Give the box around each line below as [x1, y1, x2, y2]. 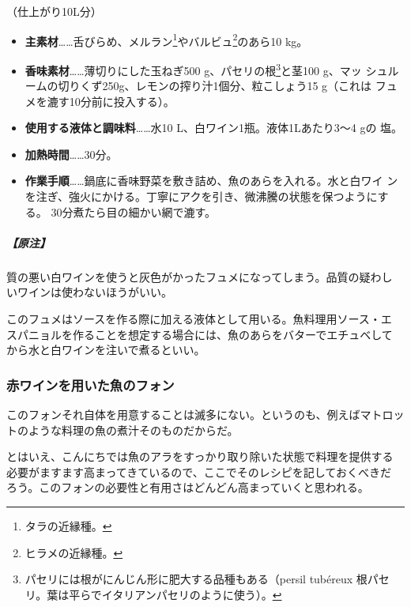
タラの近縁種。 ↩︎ [25, 517, 112, 533]
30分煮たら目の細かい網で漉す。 [51, 203, 217, 220]
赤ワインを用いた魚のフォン [6, 375, 175, 394]
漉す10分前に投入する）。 [47, 92, 175, 109]
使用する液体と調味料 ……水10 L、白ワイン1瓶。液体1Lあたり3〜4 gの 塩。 [25, 119, 403, 136]
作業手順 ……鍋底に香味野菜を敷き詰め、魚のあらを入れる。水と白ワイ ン [25, 172, 398, 189]
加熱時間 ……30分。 [25, 145, 118, 162]
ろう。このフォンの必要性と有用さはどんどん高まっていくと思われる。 [6, 479, 369, 496]
